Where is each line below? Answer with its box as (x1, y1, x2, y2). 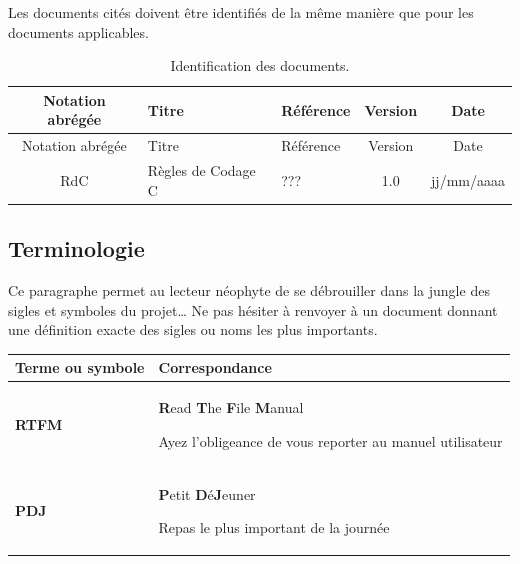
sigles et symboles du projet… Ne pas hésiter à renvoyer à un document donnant (8, 299, 498, 320)
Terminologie (8, 233, 145, 264)
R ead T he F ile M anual (158, 397, 304, 418)
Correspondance (158, 357, 272, 378)
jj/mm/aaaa (431, 169, 505, 190)
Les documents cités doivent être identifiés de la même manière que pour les (8, 2, 474, 22)
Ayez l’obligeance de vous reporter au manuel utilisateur (158, 430, 503, 451)
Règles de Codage (147, 160, 256, 181)
